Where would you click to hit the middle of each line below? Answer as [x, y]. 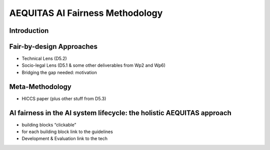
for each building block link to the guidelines [67, 132]
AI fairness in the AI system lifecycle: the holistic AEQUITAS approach [120, 113]
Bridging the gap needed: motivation [59, 72]
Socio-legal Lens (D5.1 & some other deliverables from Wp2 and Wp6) [94, 65]
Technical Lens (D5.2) [44, 59]
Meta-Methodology [40, 86]
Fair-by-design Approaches [53, 47]
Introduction [29, 31]
